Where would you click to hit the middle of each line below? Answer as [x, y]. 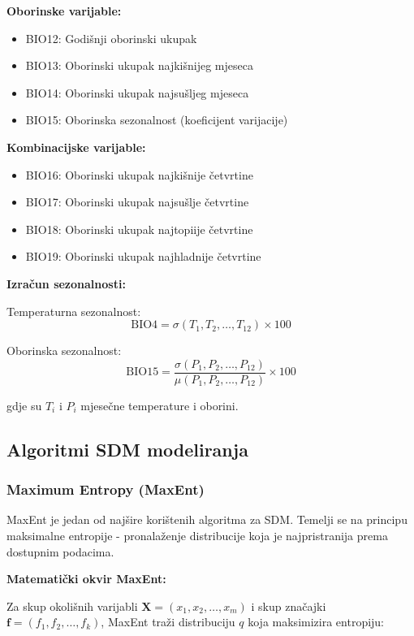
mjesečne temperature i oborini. [160, 405]
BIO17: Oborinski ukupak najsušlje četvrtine [137, 202]
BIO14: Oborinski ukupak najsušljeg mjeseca [137, 92]
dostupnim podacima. [60, 551]
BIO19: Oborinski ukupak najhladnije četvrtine [143, 256]
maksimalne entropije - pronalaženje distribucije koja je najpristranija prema [197, 535]
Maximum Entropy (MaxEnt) [106, 489]
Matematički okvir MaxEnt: [86, 579]
